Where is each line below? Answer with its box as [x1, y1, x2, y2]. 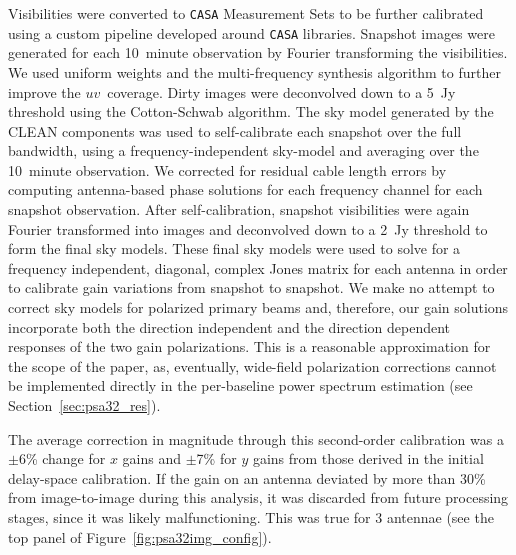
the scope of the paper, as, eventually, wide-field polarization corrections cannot [8, 355, 497, 376]
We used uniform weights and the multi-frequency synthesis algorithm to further [8, 61, 501, 82]
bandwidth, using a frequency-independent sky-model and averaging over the [8, 140, 479, 161]
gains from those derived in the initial [252, 448, 484, 469]
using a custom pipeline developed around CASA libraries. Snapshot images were [8, 22, 495, 43]
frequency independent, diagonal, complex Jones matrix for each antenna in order [8, 257, 508, 278]
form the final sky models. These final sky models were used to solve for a [8, 238, 461, 259]
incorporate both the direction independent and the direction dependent [8, 316, 451, 337]
